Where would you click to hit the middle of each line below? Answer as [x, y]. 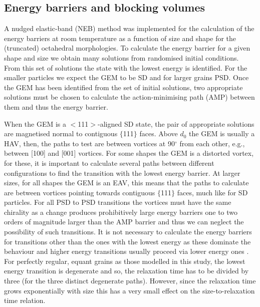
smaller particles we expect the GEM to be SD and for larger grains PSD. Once [126, 77]
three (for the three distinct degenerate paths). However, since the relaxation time [130, 281]
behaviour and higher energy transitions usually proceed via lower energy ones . [126, 251]
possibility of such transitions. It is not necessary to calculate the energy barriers [128, 232]
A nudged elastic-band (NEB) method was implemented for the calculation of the [129, 28]
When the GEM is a [35, 123]
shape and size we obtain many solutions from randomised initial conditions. [121, 57]
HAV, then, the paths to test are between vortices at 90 [89, 143]
